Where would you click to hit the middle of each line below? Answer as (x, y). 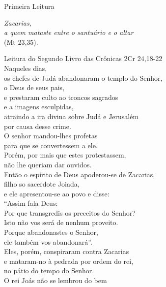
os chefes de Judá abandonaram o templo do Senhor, (83, 78)
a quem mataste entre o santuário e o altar (69, 32)
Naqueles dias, (26, 68)
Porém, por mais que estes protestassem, (65, 155)
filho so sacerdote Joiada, (42, 184)
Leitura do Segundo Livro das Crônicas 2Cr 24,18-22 (83, 58)
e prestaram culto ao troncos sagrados (61, 97)
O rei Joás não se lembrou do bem (55, 280)
